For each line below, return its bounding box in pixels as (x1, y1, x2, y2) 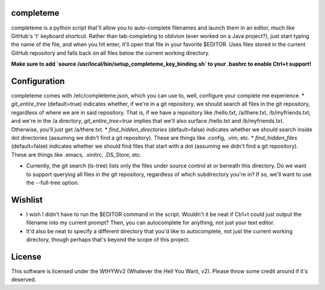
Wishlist (11, 195, 43, 205)
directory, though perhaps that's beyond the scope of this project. (26, 236, 190, 243)
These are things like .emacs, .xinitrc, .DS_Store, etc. (11, 151, 141, 158)
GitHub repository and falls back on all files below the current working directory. (11, 49, 210, 57)
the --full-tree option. (26, 178, 79, 186)
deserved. (11, 276, 37, 283)
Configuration (11, 76, 65, 86)
